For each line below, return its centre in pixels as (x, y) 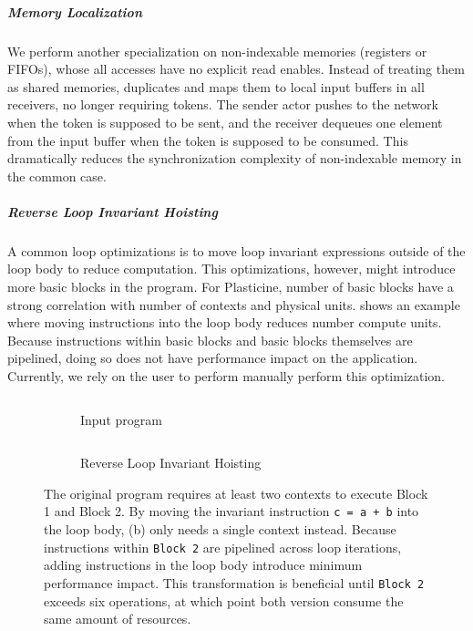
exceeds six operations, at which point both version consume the (224, 600)
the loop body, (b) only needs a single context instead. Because (220, 529)
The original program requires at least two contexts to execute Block (236, 493)
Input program (121, 419)
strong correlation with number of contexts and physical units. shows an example (234, 304)
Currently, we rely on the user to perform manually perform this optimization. (226, 376)
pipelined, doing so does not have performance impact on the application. (213, 358)
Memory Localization (75, 11)
